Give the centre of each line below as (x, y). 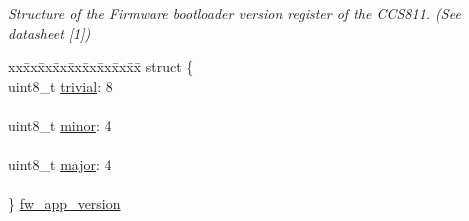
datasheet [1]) (49, 32)
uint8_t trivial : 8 (60, 85)
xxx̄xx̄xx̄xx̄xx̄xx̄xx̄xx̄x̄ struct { (101, 66)
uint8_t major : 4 (60, 164)
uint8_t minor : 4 (60, 124)
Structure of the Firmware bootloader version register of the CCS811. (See (234, 13)
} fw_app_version (64, 203)
